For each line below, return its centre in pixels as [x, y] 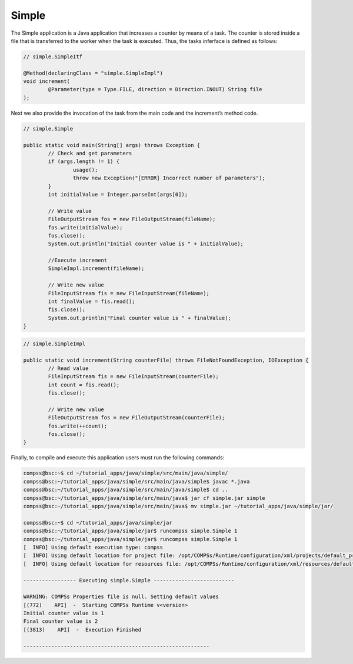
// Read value [68, 368]
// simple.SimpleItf [53, 56]
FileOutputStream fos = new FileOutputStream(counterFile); [136, 418]
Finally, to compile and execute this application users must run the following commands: [118, 458]
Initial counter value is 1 [64, 613]
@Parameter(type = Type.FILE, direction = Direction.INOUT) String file [155, 89]
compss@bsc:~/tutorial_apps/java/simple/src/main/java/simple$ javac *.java [136, 481]
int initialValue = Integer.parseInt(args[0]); [118, 194]
